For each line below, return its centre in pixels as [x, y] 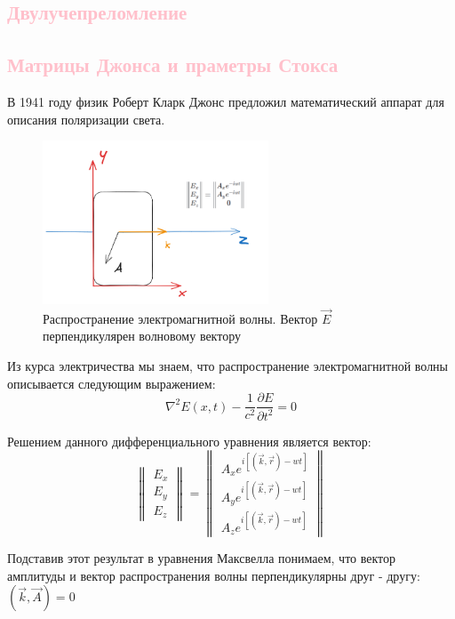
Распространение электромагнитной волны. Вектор [180, 318]
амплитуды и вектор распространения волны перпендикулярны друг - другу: [214, 575]
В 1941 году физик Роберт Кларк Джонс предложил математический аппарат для [226, 101]
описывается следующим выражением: [112, 383]
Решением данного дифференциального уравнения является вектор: [189, 441]
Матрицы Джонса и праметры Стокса [173, 64]
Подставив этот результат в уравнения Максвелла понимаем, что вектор [202, 558]
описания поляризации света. [86, 119]
